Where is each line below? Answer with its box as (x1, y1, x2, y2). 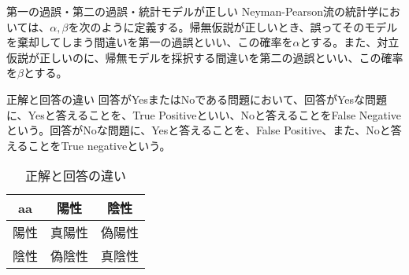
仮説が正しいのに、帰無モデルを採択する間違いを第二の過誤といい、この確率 (6, 49, 403, 65)
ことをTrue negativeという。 (28, 137, 171, 153)
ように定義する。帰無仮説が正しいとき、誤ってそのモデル (101, 18, 398, 35)
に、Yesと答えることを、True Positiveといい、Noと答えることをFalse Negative (6, 106, 402, 123)
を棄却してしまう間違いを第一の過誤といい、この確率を (6, 34, 293, 50)
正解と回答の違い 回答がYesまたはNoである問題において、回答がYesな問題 (6, 90, 388, 107)
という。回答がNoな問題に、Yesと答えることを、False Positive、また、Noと (6, 122, 391, 138)
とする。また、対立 (299, 34, 400, 50)
